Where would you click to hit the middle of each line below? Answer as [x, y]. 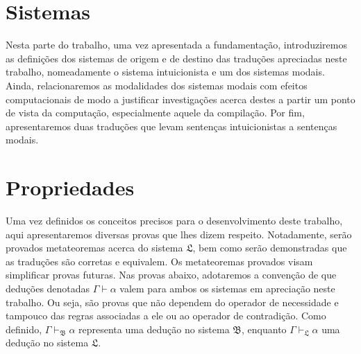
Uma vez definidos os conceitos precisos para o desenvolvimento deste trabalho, [174, 220]
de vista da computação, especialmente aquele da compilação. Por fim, [155, 113]
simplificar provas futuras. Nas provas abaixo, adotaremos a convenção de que [171, 275]
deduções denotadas [48, 288]
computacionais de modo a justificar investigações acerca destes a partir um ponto [180, 99]
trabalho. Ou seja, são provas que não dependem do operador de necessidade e [172, 302]
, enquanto [264, 329]
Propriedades [70, 187]
